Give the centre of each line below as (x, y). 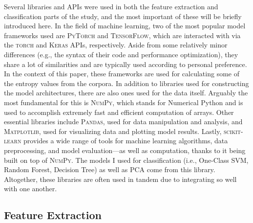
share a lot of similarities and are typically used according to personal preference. (126, 64)
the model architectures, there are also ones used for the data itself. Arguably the (126, 93)
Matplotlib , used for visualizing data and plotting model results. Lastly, (113, 131)
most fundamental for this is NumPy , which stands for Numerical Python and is (124, 102)
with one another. (31, 189)
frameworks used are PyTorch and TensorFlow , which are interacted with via (122, 35)
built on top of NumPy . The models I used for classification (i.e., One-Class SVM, (126, 160)
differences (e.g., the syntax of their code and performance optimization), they (121, 54)
